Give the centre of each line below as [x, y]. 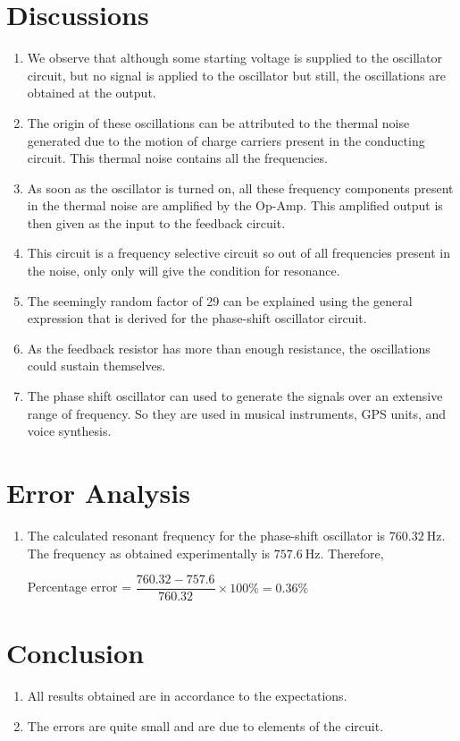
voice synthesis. [69, 431]
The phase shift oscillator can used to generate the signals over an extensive [235, 396]
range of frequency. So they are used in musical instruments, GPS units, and [237, 413]
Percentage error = [79, 587]
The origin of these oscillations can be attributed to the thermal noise [218, 122]
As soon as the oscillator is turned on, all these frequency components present [240, 187]
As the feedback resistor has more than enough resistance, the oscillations [229, 348]
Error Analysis [98, 492]
